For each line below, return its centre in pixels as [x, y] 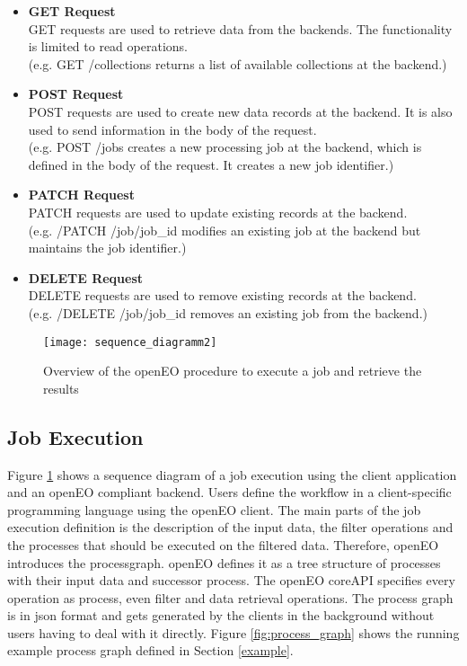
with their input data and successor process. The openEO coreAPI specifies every [231, 580]
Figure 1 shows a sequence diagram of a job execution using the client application [232, 474]
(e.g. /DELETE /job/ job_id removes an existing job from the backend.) [228, 312]
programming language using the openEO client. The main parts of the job [214, 509]
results [61, 388]
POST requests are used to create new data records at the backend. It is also [240, 111]
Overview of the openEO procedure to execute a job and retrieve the [233, 371]
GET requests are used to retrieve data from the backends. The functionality [240, 28]
